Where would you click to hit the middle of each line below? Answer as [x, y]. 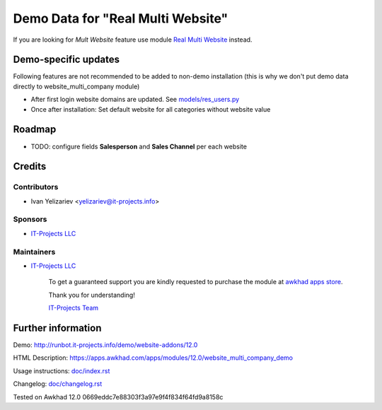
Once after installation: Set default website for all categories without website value [151, 109]
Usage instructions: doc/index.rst [62, 370]
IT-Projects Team [74, 308]
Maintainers [34, 252]
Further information [57, 328]
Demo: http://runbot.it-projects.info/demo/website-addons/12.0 [105, 345]
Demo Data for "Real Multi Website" [121, 18]
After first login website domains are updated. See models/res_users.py [135, 100]
